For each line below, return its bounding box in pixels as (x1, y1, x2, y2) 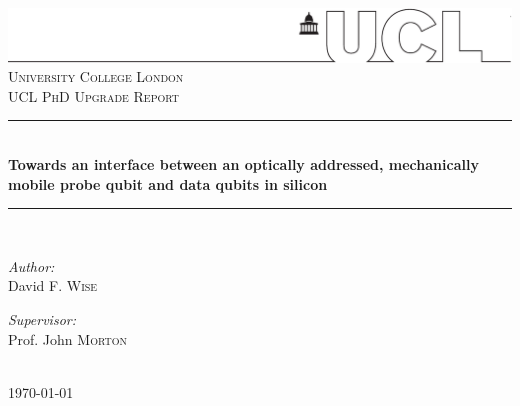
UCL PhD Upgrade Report (8, 85, 179, 106)
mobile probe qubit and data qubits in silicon (8, 173, 328, 194)
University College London (8, 66, 184, 87)
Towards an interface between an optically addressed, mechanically (8, 154, 479, 174)
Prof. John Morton (8, 328, 127, 349)
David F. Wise (8, 275, 98, 296)
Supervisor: (8, 308, 76, 329)
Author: (8, 255, 55, 276)
